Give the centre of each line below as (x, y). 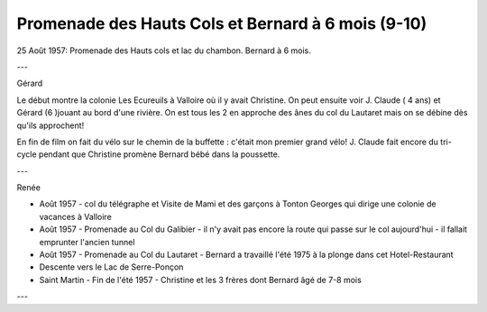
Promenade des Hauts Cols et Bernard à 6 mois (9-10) (222, 23)
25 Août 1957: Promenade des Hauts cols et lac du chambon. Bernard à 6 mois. (164, 50)
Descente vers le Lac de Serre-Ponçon (111, 267)
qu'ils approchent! (51, 125)
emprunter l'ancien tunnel (87, 242)
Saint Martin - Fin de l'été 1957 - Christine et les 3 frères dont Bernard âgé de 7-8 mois (201, 280)
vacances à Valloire (75, 216)
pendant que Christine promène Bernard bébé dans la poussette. (159, 154)
